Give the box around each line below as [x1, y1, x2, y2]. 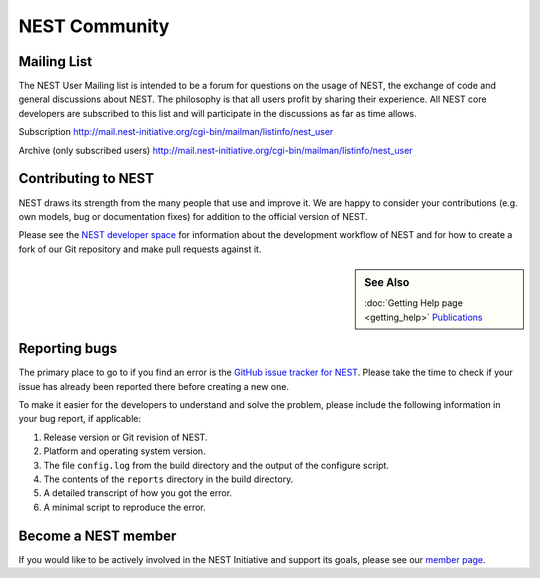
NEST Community [18, 15, 170, 37]
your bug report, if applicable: [18, 413, 142, 425]
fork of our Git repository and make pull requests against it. [18, 243, 262, 255]
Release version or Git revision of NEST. [43, 431, 208, 443]
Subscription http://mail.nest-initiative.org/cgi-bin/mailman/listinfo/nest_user [18, 126, 334, 138]
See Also [364, 276, 410, 290]
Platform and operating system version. [43, 445, 206, 457]
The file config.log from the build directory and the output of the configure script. [43, 459, 390, 471]
